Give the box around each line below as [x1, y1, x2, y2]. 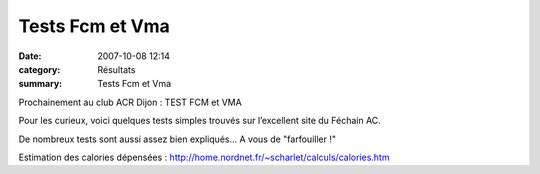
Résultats [97, 63, 136, 75]
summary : [18, 78, 63, 90]
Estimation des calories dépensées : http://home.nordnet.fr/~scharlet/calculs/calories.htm [18, 151, 390, 163]
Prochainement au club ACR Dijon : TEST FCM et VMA [18, 96, 242, 108]
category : [18, 63, 61, 75]
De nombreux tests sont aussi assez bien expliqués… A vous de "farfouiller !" [18, 133, 337, 145]
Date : [18, 50, 42, 62]
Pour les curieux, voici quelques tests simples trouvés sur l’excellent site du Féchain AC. [18, 115, 382, 127]
